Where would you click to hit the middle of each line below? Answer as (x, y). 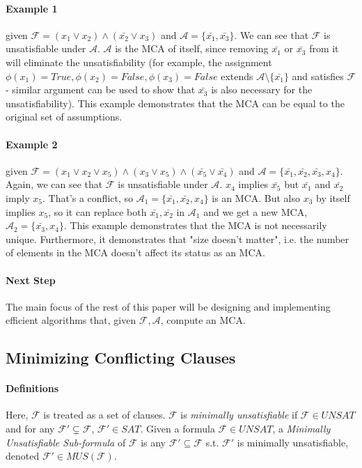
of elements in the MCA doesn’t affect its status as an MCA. (135, 252)
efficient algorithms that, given (71, 320)
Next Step (31, 280)
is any (154, 442)
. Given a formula (178, 429)
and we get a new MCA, (255, 211)
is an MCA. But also (256, 197)
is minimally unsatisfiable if (239, 415)
